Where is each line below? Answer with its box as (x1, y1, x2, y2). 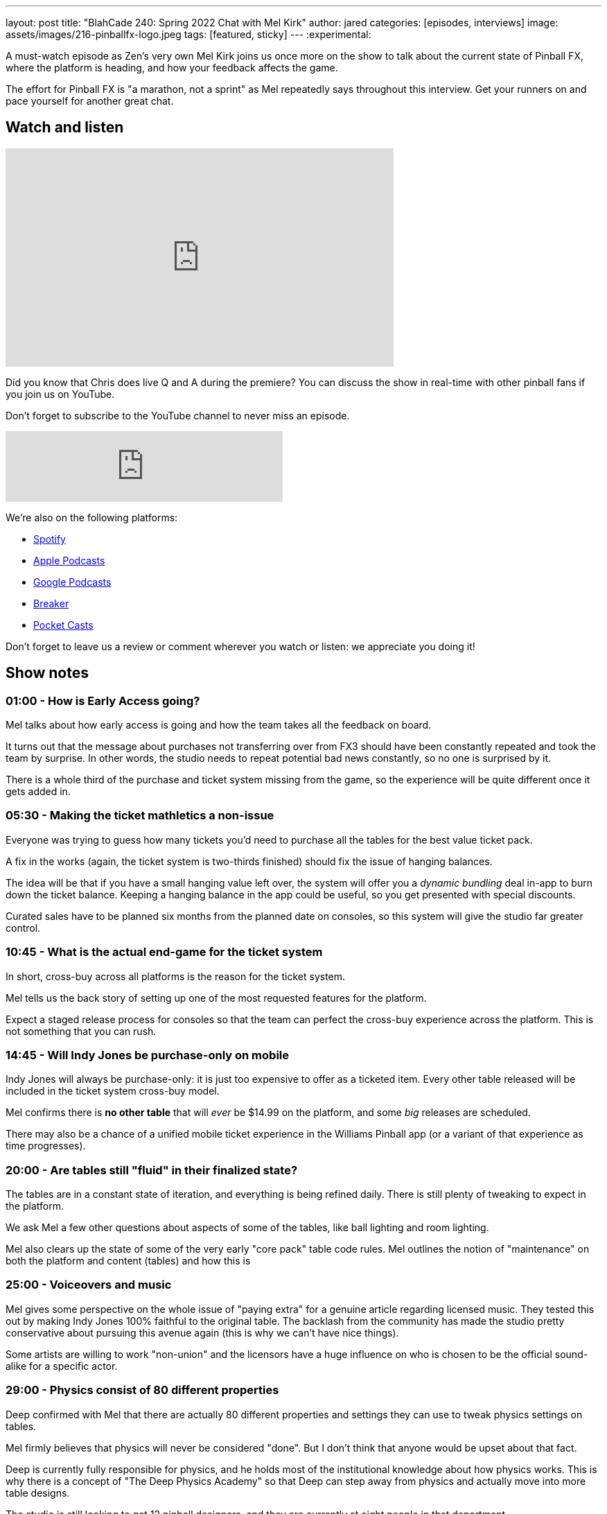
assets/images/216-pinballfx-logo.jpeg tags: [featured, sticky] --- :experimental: (6, 28, 371, 40)
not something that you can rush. (6, 1025, 157, 1037)
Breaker (33, 597, 69, 609)
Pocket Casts (33, 618, 94, 631)
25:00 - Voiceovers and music (6, 1278, 172, 1292)
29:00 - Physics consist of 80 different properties (6, 1383, 279, 1398)
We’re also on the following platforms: (6, 511, 178, 523)
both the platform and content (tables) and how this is (6, 1255, 251, 1267)
